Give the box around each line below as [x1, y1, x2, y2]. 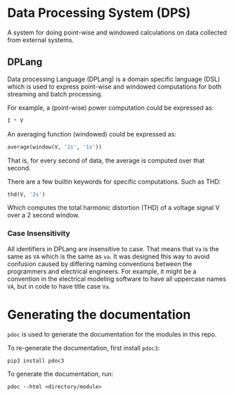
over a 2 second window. [7, 211, 80, 220]
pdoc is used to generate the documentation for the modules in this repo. [7, 329, 217, 339]
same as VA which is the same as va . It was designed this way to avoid [7, 252, 210, 260]
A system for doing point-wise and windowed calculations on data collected [7, 28, 227, 37]
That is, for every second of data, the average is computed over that [7, 156, 205, 165]
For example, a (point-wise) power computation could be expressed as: [7, 103, 214, 112]
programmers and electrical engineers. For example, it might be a [7, 267, 197, 275]
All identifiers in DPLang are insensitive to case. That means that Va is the [7, 244, 219, 253]
